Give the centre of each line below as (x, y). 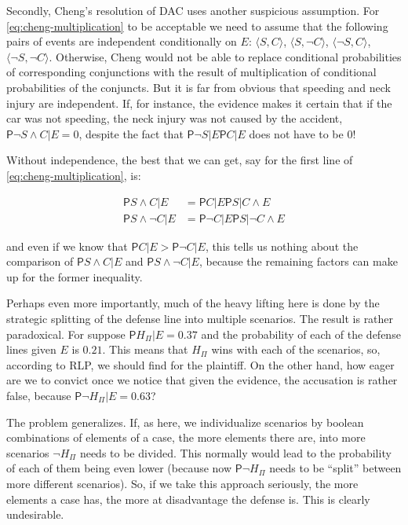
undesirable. (35, 514)
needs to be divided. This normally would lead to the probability (235, 452)
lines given (31, 349)
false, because (39, 395)
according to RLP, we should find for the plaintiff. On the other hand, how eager (200, 364)
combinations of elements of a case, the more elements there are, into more (186, 437)
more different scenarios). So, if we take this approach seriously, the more (182, 483)
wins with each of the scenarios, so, (296, 349)
